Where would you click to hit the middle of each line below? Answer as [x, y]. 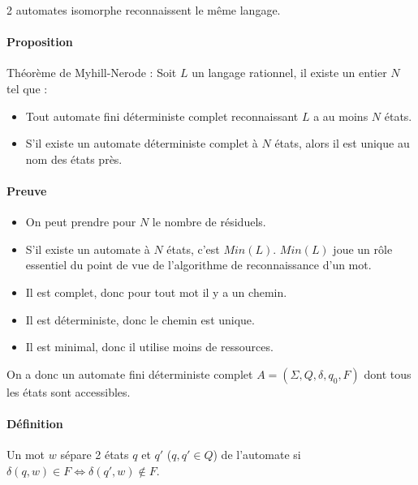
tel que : [27, 88]
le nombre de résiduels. [209, 222]
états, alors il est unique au [342, 143]
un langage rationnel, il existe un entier [289, 73]
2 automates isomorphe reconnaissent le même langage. [144, 10]
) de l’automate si [257, 455]
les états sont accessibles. [69, 391]
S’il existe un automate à [88, 249]
